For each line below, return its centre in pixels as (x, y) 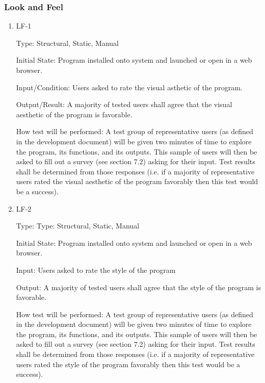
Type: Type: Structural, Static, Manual (78, 226)
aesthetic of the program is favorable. (74, 114)
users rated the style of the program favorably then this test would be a (128, 364)
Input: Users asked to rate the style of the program (96, 270)
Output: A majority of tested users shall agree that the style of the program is (138, 287)
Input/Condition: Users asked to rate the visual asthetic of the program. (129, 87)
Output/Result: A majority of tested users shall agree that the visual (124, 104)
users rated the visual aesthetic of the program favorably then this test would (137, 181)
